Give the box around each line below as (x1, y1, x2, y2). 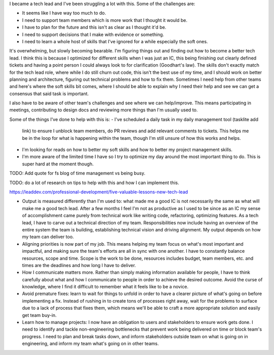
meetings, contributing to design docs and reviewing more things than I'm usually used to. (9, 107, 198, 113)
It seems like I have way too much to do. (22, 10, 106, 16)
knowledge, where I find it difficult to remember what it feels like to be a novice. (22, 284, 189, 290)
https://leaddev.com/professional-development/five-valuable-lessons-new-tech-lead (9, 189, 188, 195)
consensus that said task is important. (9, 91, 89, 97)
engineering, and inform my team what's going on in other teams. (22, 341, 159, 347)
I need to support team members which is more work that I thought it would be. (22, 17, 188, 23)
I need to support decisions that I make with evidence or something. (22, 31, 164, 38)
